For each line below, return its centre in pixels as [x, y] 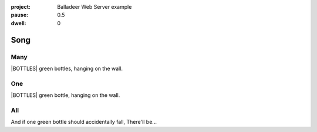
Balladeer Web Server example [95, 7]
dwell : [18, 23]
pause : [20, 15]
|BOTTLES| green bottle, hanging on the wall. [65, 95]
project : [21, 7]
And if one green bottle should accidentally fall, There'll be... [84, 122]
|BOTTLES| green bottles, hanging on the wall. [67, 68]
